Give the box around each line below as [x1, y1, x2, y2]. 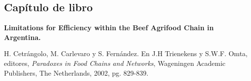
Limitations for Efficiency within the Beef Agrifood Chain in [4, 22, 214, 33]
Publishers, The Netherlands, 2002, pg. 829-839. [4, 67, 149, 78]
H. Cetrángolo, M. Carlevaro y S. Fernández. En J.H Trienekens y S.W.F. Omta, [4, 48, 248, 59]
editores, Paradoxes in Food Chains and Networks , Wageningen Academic [4, 58, 226, 68]
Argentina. [4, 32, 41, 42]
